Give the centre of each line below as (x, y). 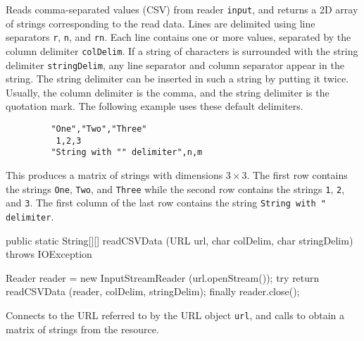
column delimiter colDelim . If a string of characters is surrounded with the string (182, 50)
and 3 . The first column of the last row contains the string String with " (166, 203)
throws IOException (49, 254)
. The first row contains (297, 174)
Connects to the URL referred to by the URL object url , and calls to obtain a (175, 315)
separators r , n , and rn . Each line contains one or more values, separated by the (178, 37)
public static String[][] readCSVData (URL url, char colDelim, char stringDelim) (180, 240)
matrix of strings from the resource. (82, 329)
